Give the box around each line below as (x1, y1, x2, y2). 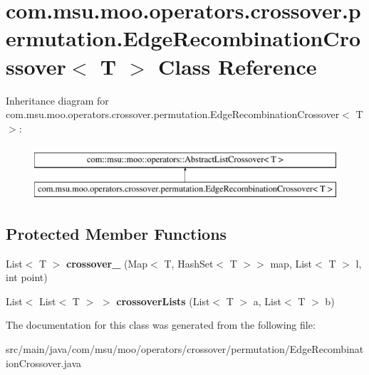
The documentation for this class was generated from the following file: (6, 317, 316, 332)
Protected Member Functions (6, 222, 227, 244)
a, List (253, 293, 281, 308)
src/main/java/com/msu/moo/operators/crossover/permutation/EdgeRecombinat (6, 342, 364, 356)
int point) (6, 270, 48, 285)
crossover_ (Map (66, 255, 148, 270)
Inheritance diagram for (6, 93, 109, 107)
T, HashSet (164, 255, 214, 270)
